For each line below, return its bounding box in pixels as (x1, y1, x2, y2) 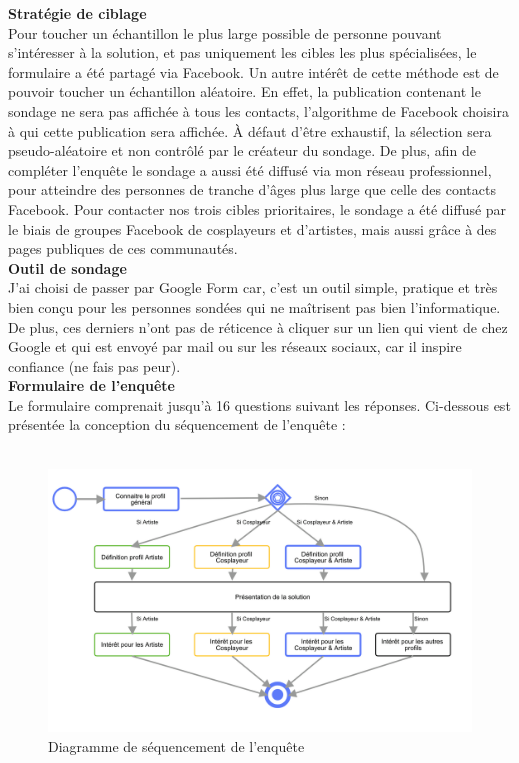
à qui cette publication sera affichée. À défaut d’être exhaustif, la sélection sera (8, 120, 492, 141)
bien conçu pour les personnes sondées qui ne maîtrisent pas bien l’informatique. (8, 296, 501, 317)
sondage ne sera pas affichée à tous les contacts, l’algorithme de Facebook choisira (8, 100, 509, 121)
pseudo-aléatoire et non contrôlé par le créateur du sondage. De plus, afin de (8, 140, 477, 161)
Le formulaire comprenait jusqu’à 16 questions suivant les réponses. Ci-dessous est (8, 394, 511, 415)
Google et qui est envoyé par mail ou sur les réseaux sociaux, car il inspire (8, 336, 462, 357)
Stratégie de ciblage (8, 3, 147, 23)
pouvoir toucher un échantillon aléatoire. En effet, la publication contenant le (8, 81, 481, 102)
